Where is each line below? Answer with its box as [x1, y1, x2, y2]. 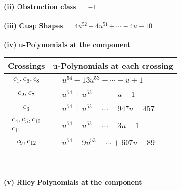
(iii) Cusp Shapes [4, 20, 63, 31]
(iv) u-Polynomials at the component [4, 39, 131, 50]
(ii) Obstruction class [4, 1, 76, 11]
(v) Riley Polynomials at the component [4, 176, 142, 187]
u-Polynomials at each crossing [53, 59, 173, 71]
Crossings [8, 59, 45, 71]
